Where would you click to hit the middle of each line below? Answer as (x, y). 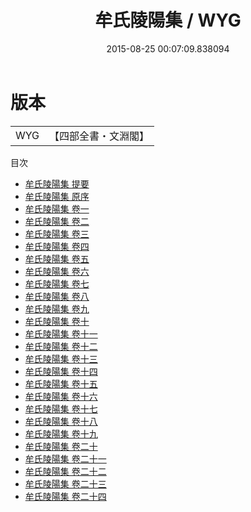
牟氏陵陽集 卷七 (57, 283)
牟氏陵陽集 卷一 (57, 208)
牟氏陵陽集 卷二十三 (65, 483)
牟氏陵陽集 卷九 (57, 308)
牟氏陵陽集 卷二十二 (65, 471)
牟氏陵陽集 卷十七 (61, 408)
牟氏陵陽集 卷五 (57, 258)
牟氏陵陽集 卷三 (57, 233)
